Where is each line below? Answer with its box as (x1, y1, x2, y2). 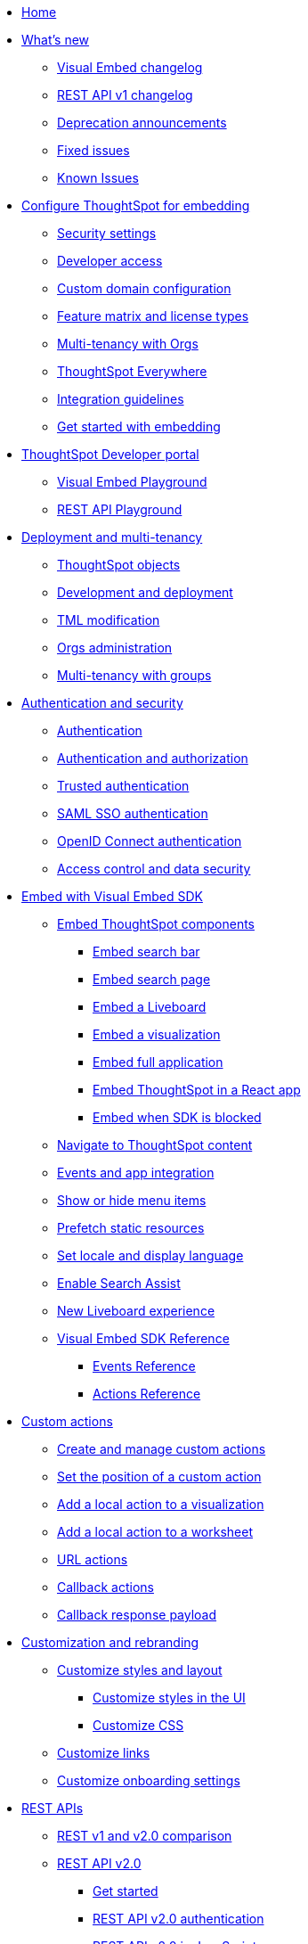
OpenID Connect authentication (57, 833, 242, 849)
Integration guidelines (57, 391, 184, 406)
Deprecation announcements (57, 115, 227, 130)
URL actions (57, 1552, 128, 1567)
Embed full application (93, 1054, 223, 1070)
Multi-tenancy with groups (57, 668, 212, 683)
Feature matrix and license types (57, 308, 249, 324)
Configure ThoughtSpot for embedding (21, 198, 250, 213)
